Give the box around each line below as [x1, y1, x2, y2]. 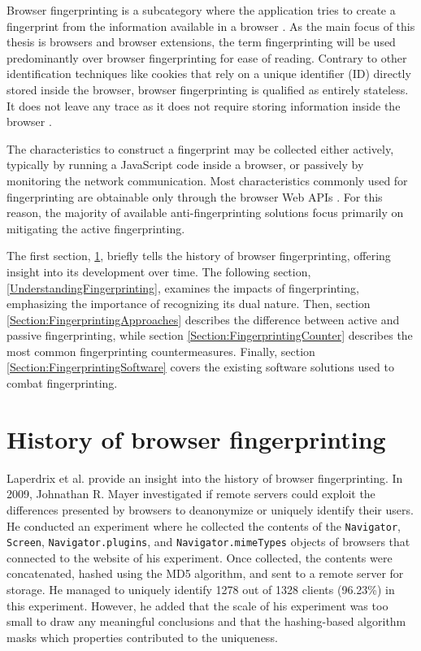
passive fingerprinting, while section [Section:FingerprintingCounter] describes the [7, 327, 413, 344]
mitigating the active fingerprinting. [7, 219, 185, 237]
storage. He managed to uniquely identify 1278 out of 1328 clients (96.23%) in [7, 581, 395, 598]
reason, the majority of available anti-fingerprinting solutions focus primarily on [7, 204, 404, 221]
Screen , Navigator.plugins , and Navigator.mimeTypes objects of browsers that [7, 533, 410, 550]
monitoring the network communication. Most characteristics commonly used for [7, 171, 408, 189]
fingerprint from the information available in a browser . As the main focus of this [7, 17, 415, 34]
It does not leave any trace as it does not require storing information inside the [7, 97, 401, 114]
